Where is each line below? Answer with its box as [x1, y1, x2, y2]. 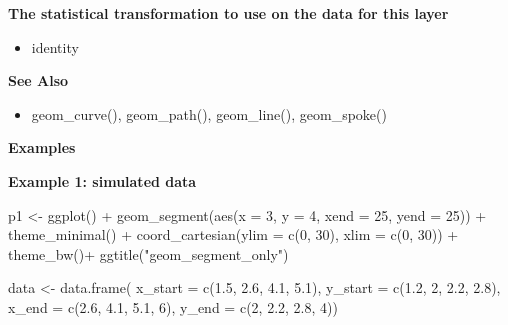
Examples [8, 137, 76, 158]
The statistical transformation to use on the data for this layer [8, 3, 449, 23]
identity [31, 36, 79, 57]
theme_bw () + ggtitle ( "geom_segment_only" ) [8, 243, 289, 264]
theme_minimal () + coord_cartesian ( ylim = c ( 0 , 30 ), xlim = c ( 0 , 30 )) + [8, 224, 459, 245]
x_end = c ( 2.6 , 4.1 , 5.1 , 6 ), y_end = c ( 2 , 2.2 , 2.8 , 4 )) [8, 296, 338, 317]
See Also [8, 70, 69, 91]
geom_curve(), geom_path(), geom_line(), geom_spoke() [31, 103, 387, 124]
